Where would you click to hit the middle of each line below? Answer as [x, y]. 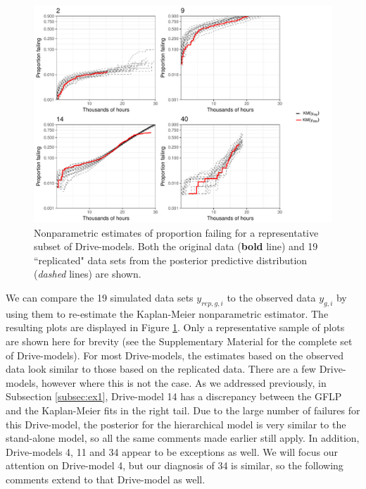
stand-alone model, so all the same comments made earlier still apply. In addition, [183, 438]
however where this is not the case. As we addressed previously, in [184, 382]
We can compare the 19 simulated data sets [100, 298]
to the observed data [271, 298]
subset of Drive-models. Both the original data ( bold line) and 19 [176, 246]
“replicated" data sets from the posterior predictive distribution [171, 260]
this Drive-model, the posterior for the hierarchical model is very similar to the [176, 424]
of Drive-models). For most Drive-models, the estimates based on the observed [175, 355]
